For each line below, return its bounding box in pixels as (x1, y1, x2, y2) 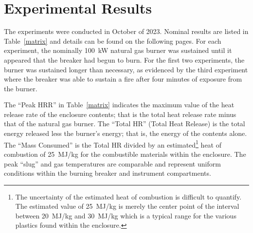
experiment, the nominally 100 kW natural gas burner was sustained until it (4, 45, 232, 55)
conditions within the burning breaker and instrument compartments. (4, 168, 211, 178)
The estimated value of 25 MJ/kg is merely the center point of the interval (15, 201, 239, 211)
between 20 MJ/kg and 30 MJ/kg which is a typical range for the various (15, 210, 236, 220)
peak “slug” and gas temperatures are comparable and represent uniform (4, 158, 221, 168)
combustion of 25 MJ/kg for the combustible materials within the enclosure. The (4, 149, 246, 159)
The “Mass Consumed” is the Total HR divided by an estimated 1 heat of (4, 138, 222, 150)
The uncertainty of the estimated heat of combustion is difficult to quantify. (15, 191, 242, 201)
